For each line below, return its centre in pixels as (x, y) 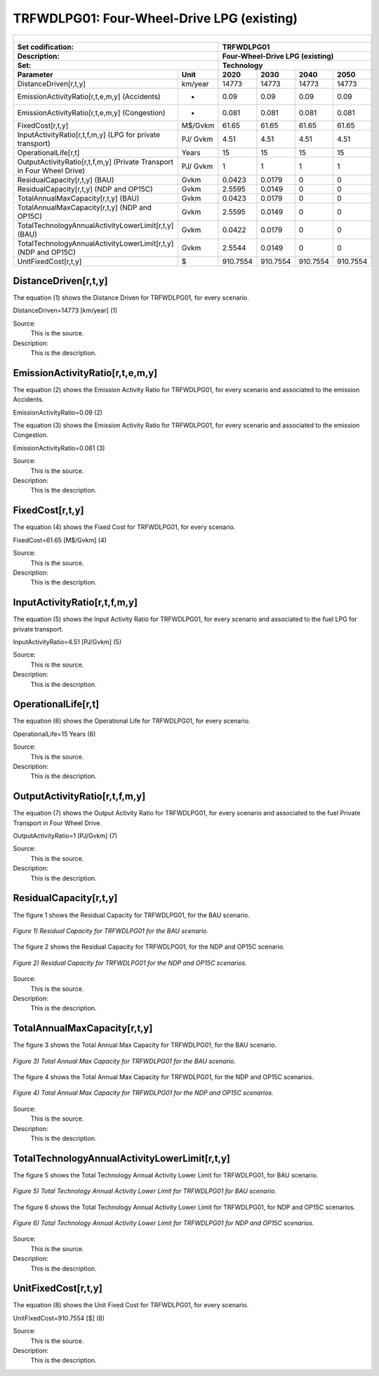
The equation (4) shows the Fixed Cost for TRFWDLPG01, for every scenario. (124, 527)
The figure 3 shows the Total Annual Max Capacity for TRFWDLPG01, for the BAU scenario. (145, 1045)
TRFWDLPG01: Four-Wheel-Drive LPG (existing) (155, 18)
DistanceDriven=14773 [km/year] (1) (65, 310)
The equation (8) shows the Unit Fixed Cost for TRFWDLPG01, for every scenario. (131, 1305)
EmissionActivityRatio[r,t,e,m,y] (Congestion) (92, 112)
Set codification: (46, 47)
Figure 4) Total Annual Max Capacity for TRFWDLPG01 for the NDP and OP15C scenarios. (143, 1093)
